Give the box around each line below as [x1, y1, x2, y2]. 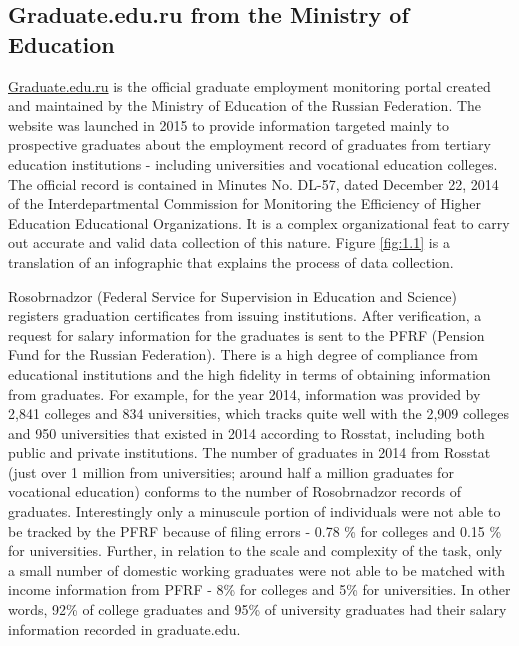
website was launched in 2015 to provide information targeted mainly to [8, 114, 449, 135]
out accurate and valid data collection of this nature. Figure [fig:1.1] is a [8, 232, 450, 253]
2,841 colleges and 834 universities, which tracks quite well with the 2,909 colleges [8, 403, 509, 424]
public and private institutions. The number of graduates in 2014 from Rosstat [8, 442, 491, 463]
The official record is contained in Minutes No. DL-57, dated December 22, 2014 [8, 173, 499, 194]
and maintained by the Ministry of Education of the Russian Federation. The [8, 95, 482, 116]
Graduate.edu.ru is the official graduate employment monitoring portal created [8, 75, 491, 96]
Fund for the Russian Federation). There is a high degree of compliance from [8, 344, 479, 365]
